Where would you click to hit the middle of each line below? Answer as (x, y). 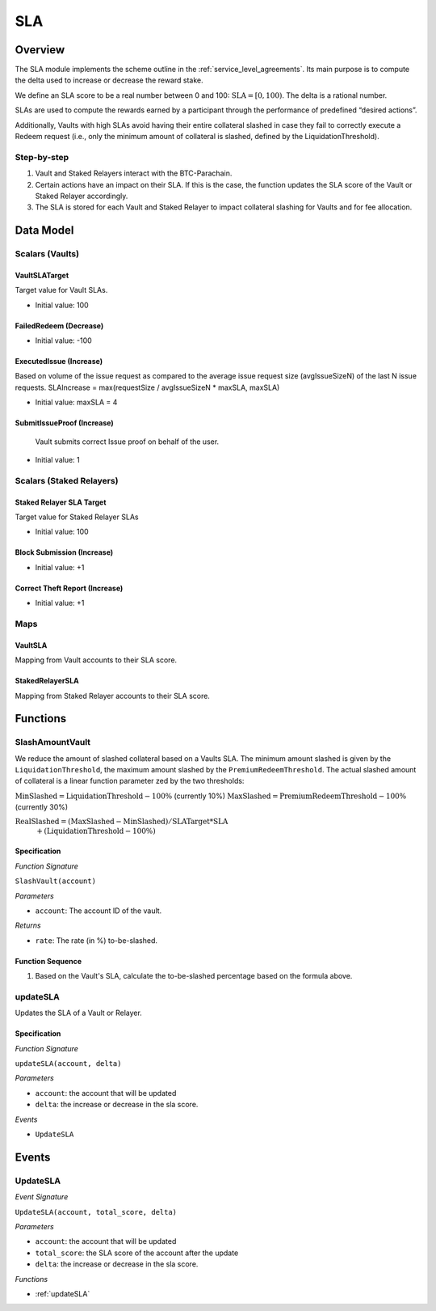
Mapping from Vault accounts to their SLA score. (96, 660)
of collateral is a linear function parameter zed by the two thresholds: (130, 781)
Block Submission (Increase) (64, 552)
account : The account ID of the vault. (99, 911)
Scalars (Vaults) (47, 254)
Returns (28, 925)
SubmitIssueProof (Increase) (65, 423)
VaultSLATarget (42, 275)
